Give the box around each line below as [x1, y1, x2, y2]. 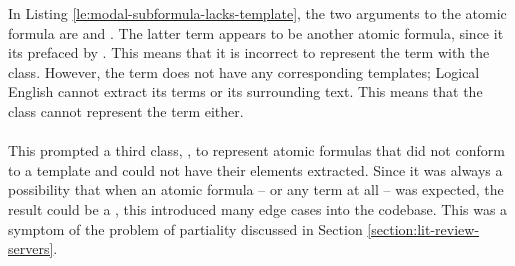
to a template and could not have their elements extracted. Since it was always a [8, 159, 503, 180]
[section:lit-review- [367, 218, 480, 239]
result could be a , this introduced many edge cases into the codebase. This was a [8, 198, 508, 219]
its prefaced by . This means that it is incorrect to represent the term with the [8, 42, 490, 63]
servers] [8, 238, 54, 259]
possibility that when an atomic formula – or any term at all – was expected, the [8, 179, 504, 200]
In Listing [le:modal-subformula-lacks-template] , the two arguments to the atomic [8, 3, 507, 23]
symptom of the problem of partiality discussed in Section [8, 218, 363, 239]
